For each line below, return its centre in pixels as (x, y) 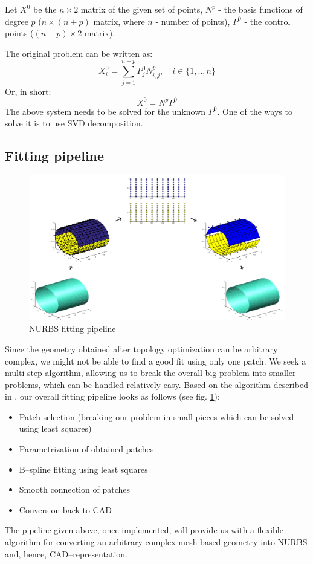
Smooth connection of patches (75, 489)
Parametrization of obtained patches (86, 449)
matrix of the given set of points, (142, 9)
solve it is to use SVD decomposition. (74, 123)
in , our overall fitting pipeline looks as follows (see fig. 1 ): (112, 396)
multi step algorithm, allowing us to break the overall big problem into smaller (150, 373)
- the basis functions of (260, 9)
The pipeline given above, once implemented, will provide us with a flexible (144, 530)
